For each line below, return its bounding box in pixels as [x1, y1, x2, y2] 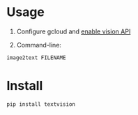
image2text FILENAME [6, 54, 67, 61]
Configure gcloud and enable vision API [16, 27, 131, 36]
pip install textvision [6, 100, 76, 108]
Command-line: [16, 40, 62, 49]
